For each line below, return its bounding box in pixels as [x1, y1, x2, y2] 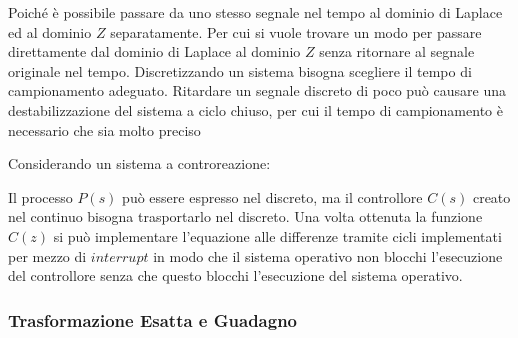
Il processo [8, 186, 73, 207]
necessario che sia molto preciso [8, 119, 201, 140]
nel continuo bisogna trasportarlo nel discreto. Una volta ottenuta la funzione [8, 206, 483, 227]
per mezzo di [8, 245, 87, 266]
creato [472, 186, 511, 207]
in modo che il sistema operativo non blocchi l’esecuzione [153, 245, 503, 266]
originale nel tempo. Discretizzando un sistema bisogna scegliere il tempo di [8, 60, 472, 81]
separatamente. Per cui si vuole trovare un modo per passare [110, 21, 482, 42]
